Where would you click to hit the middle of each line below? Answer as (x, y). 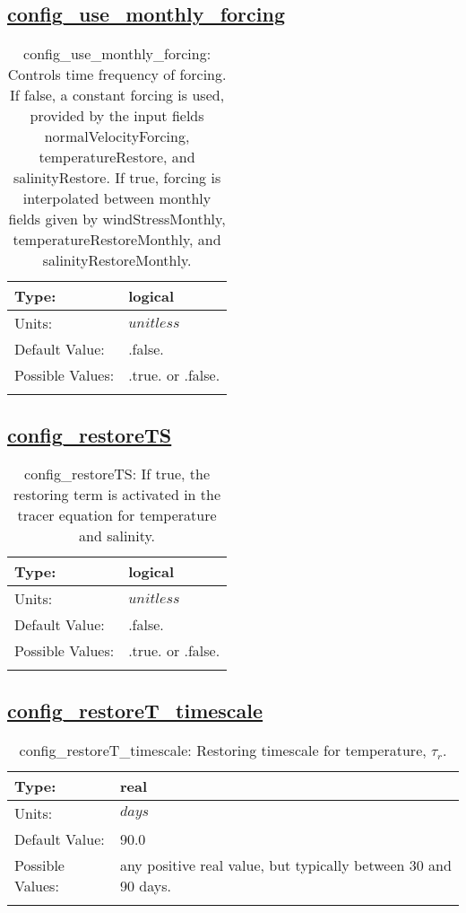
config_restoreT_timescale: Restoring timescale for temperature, (223, 750)
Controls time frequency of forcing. (117, 75)
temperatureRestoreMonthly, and (117, 240)
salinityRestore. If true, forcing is (117, 178)
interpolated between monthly (117, 198)
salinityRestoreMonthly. (117, 260)
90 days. (145, 885)
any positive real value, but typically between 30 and (285, 865)
